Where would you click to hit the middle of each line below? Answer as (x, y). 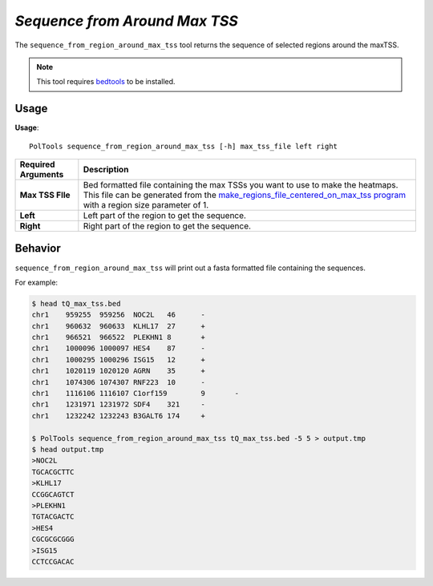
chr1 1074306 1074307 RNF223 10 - (119, 382)
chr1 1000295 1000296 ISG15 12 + (119, 360)
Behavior (38, 249)
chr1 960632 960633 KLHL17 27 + (119, 326)
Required (37, 164)
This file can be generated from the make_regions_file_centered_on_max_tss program (245, 195)
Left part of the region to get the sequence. (164, 216)
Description (106, 170)
